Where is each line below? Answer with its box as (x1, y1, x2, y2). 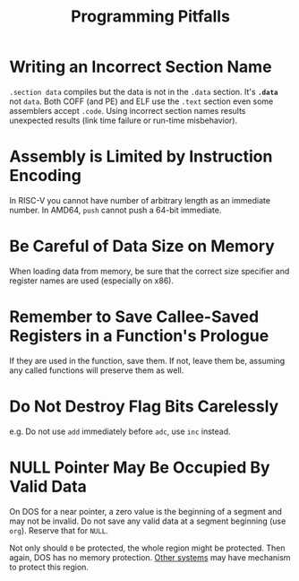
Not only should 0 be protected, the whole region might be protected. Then (9, 542, 286, 553)
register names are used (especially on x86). (9, 275, 175, 286)
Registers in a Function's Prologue (9, 325, 269, 346)
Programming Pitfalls (70, 6, 231, 27)
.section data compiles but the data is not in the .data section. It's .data (9, 86, 278, 97)
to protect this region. (9, 561, 90, 572)
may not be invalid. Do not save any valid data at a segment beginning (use (9, 516, 286, 526)
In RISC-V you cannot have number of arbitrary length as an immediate (9, 195, 271, 205)
